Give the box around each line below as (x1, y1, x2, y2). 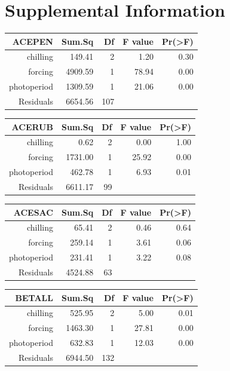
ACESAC (13, 206, 53, 218)
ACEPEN (12, 35, 53, 47)
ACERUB (11, 120, 53, 133)
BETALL (15, 291, 53, 303)
